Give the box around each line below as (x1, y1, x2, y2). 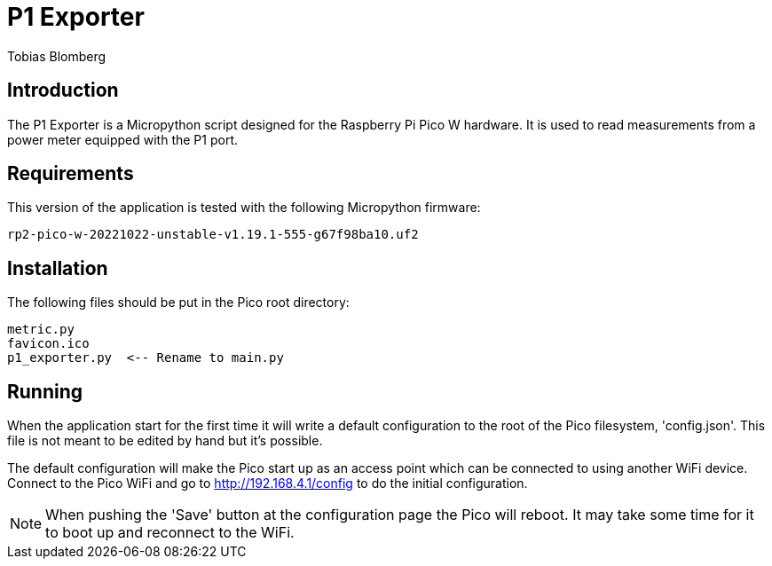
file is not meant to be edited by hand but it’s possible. (7, 433, 323, 449)
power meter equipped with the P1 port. (7, 131, 238, 147)
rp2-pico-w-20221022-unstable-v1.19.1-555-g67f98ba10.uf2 (7, 227, 419, 242)
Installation (7, 256, 108, 279)
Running (7, 380, 83, 403)
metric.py (7, 322, 75, 337)
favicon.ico (7, 336, 90, 351)
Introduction (7, 79, 119, 102)
